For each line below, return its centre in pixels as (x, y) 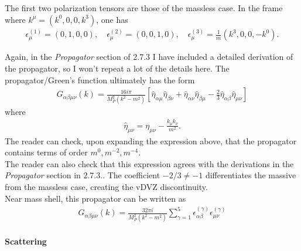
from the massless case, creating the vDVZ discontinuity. (106, 187)
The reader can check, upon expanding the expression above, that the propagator (151, 140)
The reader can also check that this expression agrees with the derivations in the (149, 163)
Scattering (26, 241)
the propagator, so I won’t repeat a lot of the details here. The (117, 68)
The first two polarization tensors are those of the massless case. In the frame (144, 8)
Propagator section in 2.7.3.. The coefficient (83, 175)
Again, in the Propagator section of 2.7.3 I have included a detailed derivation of (149, 57)
